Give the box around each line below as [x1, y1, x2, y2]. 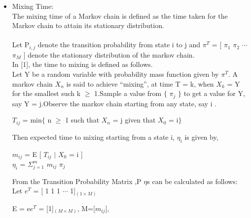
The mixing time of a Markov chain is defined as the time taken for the [12, 10, 228, 21]
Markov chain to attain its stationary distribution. [12, 20, 164, 31]
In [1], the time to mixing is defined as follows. [12, 59, 153, 69]
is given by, [184, 131, 218, 142]
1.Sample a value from [94, 88, 162, 98]
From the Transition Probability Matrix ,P [12, 176, 142, 186]
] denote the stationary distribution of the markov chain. [23, 49, 195, 60]
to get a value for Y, [183, 88, 245, 98]
